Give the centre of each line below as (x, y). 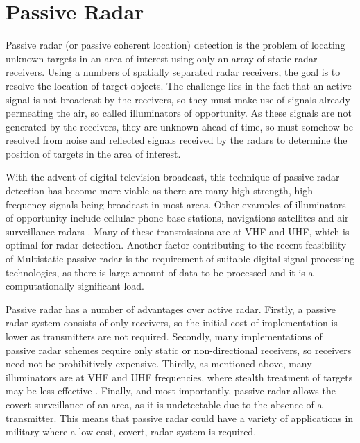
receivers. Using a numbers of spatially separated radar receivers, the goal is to (173, 72)
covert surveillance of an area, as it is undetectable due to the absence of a (164, 404)
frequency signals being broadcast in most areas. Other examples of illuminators (176, 204)
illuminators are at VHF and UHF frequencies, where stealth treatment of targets (179, 377)
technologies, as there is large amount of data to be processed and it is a (160, 272)
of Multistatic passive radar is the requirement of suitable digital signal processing (180, 259)
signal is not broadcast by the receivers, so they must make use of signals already (178, 99)
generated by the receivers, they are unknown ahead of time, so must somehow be (179, 126)
